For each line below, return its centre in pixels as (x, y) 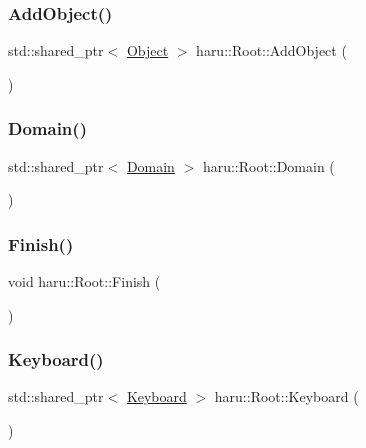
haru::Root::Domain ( (268, 165)
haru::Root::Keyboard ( (286, 396)
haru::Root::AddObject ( (271, 50)
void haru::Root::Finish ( (84, 281)
